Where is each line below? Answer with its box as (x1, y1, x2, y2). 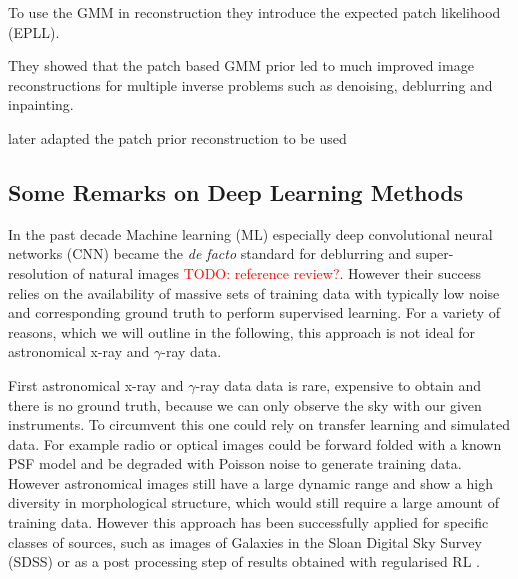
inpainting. (8, 94, 74, 115)
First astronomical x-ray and (8, 374, 184, 395)
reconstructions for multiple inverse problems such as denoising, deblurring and (8, 74, 493, 95)
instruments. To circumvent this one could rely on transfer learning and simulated (8, 414, 510, 435)
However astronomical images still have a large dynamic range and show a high (8, 472, 493, 493)
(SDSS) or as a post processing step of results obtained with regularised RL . (8, 551, 480, 572)
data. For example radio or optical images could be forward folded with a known (8, 433, 502, 454)
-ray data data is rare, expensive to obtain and (195, 374, 482, 395)
